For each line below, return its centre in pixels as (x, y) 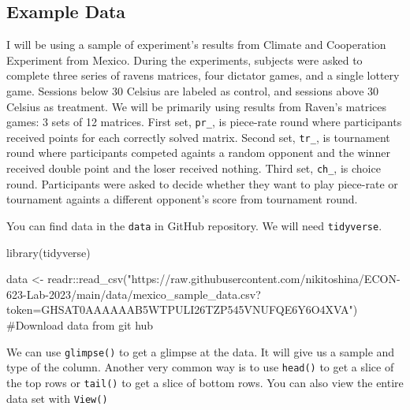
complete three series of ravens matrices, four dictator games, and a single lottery (203, 75)
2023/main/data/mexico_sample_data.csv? (155, 294)
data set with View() (57, 398)
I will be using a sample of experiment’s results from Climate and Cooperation (196, 45)
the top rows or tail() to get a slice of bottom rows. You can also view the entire (205, 382)
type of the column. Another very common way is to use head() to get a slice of (200, 367)
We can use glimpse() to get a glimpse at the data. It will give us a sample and (201, 351)
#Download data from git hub (80, 324)
